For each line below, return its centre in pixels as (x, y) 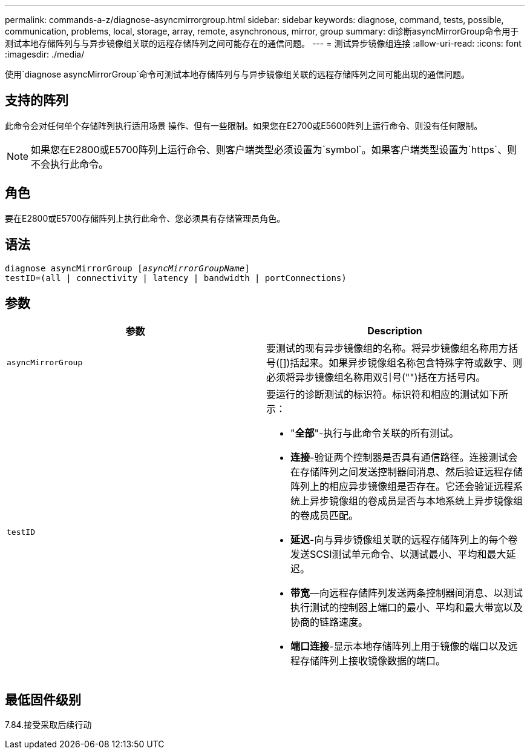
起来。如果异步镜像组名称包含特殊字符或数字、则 (411, 363)
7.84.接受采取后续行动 (48, 725)
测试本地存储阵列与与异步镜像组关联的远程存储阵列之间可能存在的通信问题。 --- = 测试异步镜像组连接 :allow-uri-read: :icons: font (263, 43)
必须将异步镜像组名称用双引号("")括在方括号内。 (376, 378)
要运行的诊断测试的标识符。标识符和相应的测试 (373, 395)
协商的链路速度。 (329, 622)
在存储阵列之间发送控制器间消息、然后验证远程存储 (407, 472)
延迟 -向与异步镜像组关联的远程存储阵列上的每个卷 (404, 540)
